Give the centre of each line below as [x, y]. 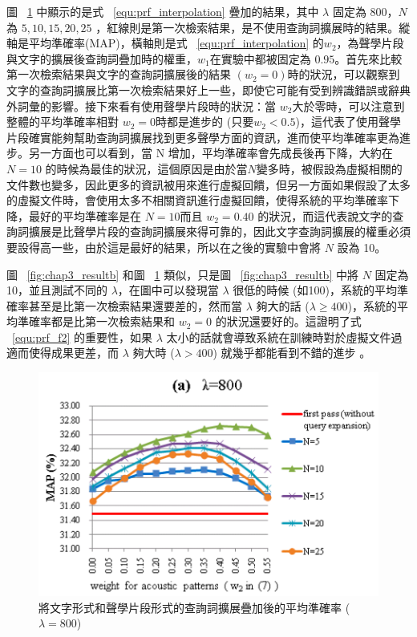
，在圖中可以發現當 [168, 290]
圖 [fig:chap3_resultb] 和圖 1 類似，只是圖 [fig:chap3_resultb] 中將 [182, 274]
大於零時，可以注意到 [348, 105]
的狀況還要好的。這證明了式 [288, 321]
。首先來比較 [368, 58]
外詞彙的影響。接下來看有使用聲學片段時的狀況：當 [141, 105]
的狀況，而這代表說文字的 [325, 215]
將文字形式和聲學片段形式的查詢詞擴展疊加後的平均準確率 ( [194, 607]
